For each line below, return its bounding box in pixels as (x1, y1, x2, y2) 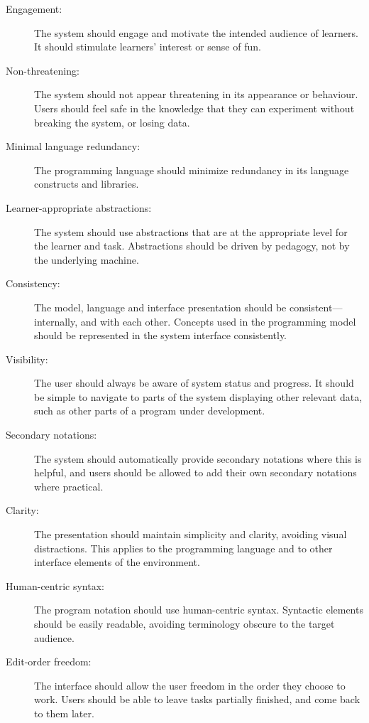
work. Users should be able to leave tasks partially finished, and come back (34, 692, 360, 707)
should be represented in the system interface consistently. (34, 328, 287, 343)
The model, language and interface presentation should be (34, 299, 287, 314)
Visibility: (6, 351, 48, 366)
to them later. (34, 705, 94, 720)
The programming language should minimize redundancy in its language (34, 162, 349, 177)
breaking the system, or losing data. (34, 114, 190, 129)
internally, (34, 314, 78, 328)
